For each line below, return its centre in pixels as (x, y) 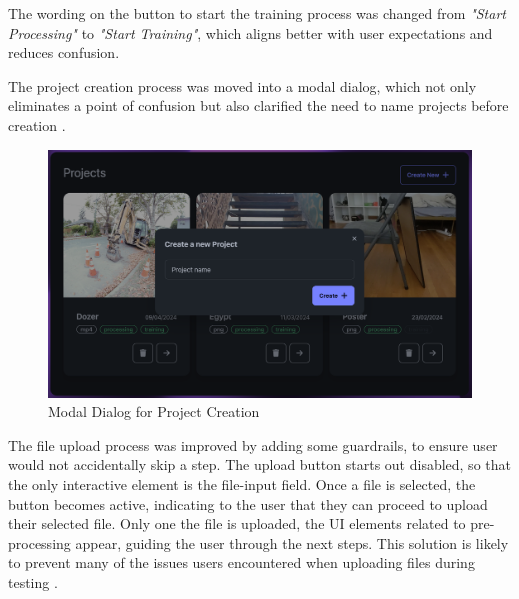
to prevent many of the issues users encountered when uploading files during (241, 562)
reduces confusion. (64, 52)
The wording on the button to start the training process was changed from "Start (257, 13)
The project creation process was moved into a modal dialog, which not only (242, 85)
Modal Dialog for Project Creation (154, 411)
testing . (33, 581)
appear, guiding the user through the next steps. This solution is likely (292, 542)
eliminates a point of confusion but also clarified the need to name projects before (258, 105)
